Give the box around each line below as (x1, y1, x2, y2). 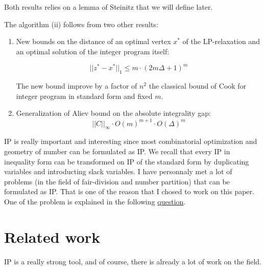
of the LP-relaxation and (182, 36, 260, 47)
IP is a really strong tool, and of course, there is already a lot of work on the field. (4, 256, 261, 266)
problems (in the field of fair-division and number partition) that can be (4, 176, 230, 186)
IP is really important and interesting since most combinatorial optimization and (4, 136, 257, 147)
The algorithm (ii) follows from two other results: (4, 18, 158, 29)
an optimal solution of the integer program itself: (16, 46, 170, 56)
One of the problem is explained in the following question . (4, 196, 186, 206)
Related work (4, 226, 101, 247)
